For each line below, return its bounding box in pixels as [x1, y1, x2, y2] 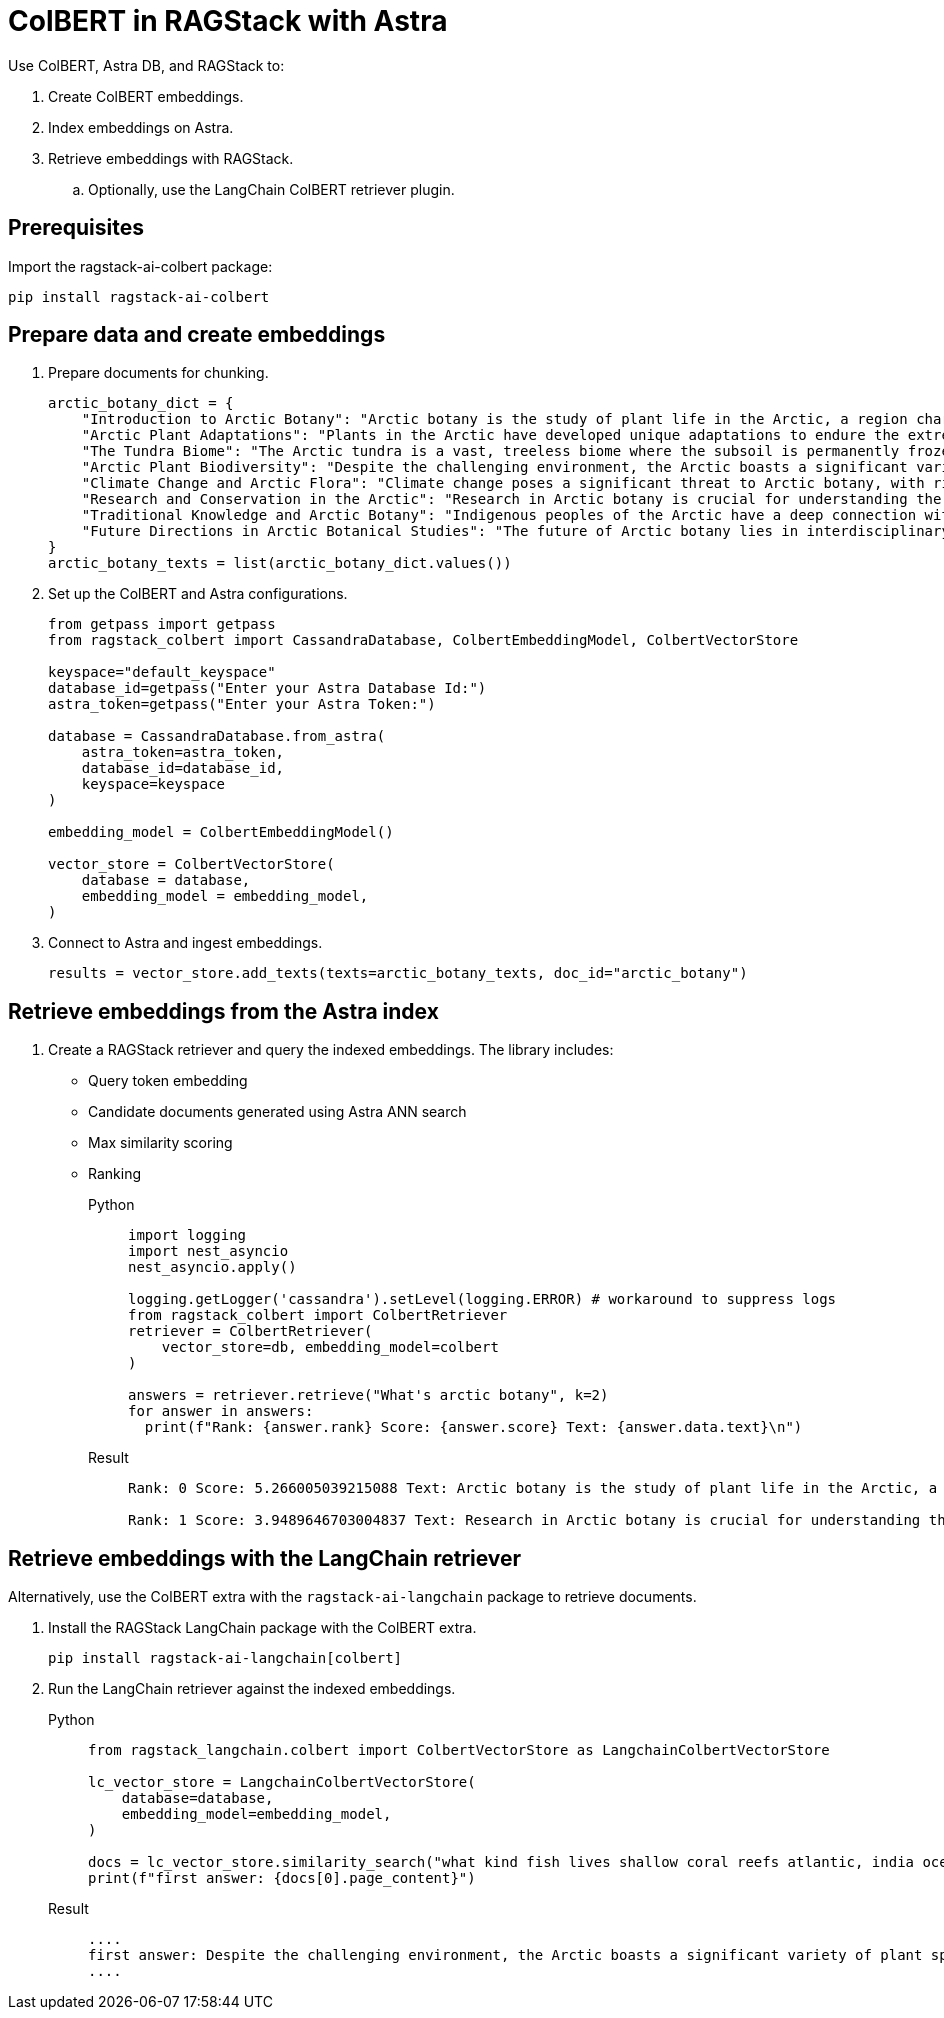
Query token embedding [88, 1072, 248, 1090]
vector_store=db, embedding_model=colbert [161, 1339, 499, 1356]
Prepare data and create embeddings [8, 322, 386, 348]
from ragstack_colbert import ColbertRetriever [128, 1307, 508, 1324]
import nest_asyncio [128, 1243, 289, 1260]
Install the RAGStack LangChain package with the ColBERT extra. [48, 1619, 477, 1637]
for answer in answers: [128, 1403, 314, 1420]
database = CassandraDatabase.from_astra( [48, 728, 386, 745]
